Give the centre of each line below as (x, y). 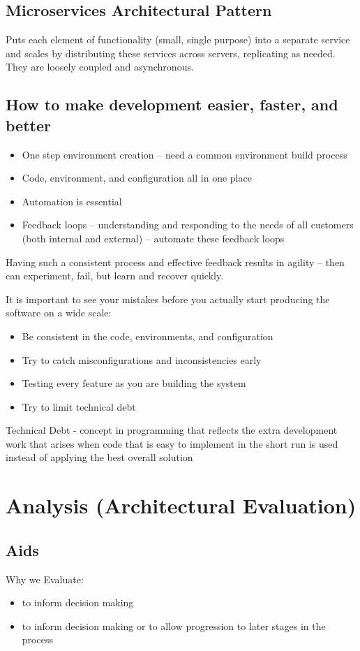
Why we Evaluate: (45, 579)
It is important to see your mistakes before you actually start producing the (168, 299)
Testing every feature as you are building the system (134, 383)
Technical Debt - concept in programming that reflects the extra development (172, 430)
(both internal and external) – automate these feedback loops (153, 238)
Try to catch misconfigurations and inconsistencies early (142, 359)
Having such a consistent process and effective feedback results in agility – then (175, 262)
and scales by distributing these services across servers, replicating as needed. (171, 53)
